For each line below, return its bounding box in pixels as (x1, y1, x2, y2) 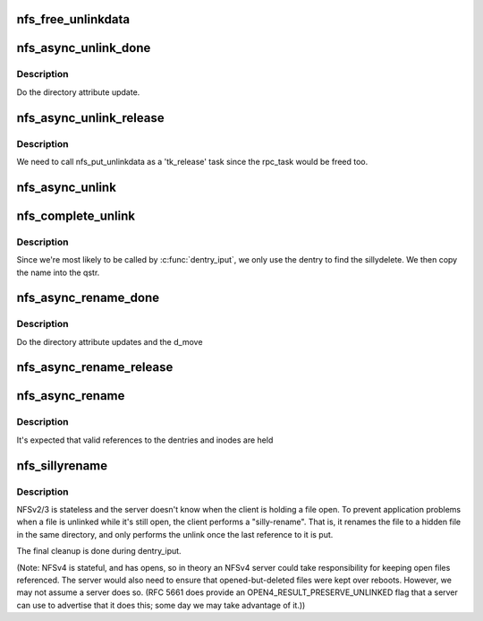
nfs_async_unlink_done (16, 40, 151, 56)
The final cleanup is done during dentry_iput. (16, 546, 182, 556)
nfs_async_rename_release (16, 359, 174, 375)
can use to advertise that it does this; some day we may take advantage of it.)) (16, 599, 306, 610)
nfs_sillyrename (16, 458, 107, 473)
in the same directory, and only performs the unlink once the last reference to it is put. (16, 529, 334, 539)
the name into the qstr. (16, 267, 100, 278)
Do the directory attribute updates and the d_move (16, 336, 203, 347)
